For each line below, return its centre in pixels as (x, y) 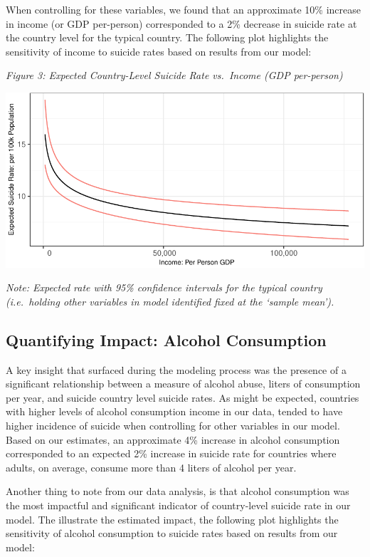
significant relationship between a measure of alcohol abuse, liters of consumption (183, 384)
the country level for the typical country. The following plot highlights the (167, 37)
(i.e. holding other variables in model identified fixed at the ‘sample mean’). (170, 301)
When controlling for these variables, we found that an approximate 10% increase (183, 9)
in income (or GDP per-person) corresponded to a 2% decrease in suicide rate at (181, 23)
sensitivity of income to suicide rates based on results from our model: (159, 51)
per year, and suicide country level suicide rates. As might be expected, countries (183, 397)
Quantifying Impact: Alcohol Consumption (166, 339)
